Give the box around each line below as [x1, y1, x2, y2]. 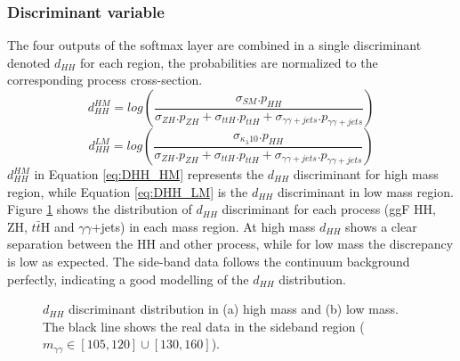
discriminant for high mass [293, 165, 439, 183]
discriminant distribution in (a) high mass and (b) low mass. [69, 299, 399, 318]
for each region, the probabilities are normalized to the [79, 53, 378, 71]
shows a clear [344, 217, 417, 235]
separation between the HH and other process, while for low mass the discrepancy [7, 234, 454, 253]
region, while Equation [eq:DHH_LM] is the [7, 182, 248, 201]
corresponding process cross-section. [7, 70, 203, 89]
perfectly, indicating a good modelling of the [7, 269, 249, 288]
